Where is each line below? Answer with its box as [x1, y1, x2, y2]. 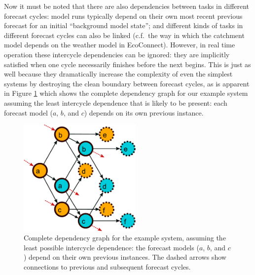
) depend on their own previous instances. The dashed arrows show [24, 252, 226, 262]
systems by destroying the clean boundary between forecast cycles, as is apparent [4, 78, 250, 88]
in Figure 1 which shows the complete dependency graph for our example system [4, 88, 248, 98]
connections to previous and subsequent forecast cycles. [24, 261, 191, 272]
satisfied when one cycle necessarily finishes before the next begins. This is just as [4, 59, 251, 69]
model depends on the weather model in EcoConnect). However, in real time [4, 39, 235, 50]
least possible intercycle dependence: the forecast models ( [24, 242, 199, 252]
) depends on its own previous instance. [84, 107, 204, 118]
